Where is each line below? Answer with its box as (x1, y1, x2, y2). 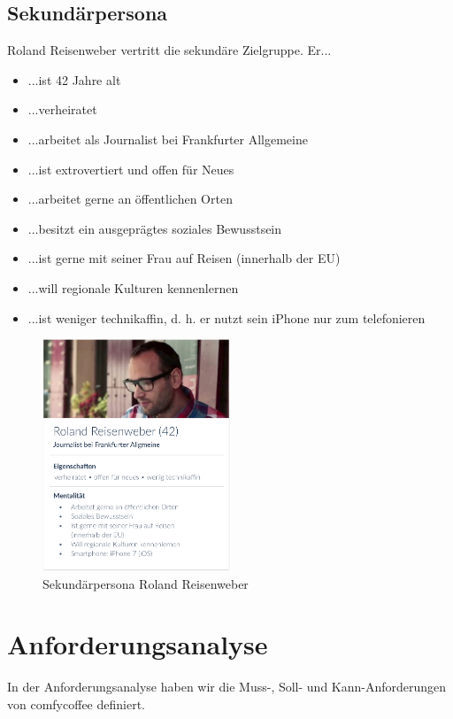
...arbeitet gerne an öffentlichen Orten (27, 189, 233, 208)
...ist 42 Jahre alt (27, 70, 121, 89)
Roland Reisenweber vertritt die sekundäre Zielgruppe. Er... (7, 41, 332, 59)
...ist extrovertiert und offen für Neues (27, 159, 234, 178)
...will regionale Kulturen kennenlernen (27, 278, 239, 297)
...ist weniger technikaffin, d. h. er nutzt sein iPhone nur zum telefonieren (27, 308, 426, 327)
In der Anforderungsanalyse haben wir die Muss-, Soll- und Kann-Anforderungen (7, 677, 447, 696)
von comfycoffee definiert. (7, 694, 145, 713)
